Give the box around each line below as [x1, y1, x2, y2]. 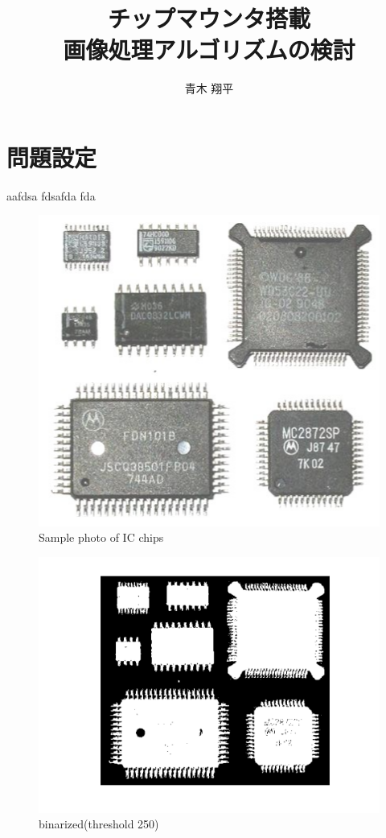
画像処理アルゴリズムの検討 [63, 33, 355, 66]
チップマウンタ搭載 [107, 2, 310, 35]
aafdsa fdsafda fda [6, 187, 96, 204]
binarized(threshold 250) [39, 815, 159, 832]
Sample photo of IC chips [39, 529, 164, 546]
